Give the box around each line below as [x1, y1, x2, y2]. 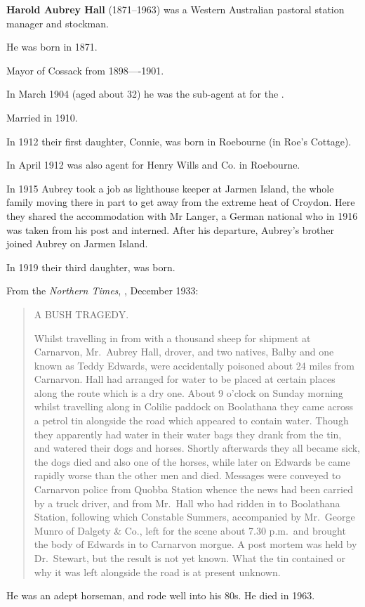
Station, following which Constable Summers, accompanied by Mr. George [34, 509, 355, 524]
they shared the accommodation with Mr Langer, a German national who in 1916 [6, 208, 358, 223]
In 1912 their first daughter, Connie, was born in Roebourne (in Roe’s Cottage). [6, 133, 352, 148]
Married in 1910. [6, 110, 78, 124]
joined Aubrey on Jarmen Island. [6, 236, 148, 251]
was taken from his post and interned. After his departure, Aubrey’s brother [6, 222, 335, 237]
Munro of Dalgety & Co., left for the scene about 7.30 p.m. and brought [34, 523, 346, 537]
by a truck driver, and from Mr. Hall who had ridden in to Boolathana [34, 495, 340, 510]
